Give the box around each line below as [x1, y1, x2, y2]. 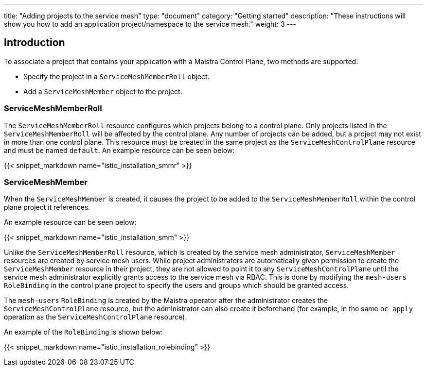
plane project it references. [4, 203, 90, 212]
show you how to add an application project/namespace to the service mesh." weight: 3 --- [4, 20, 296, 28]
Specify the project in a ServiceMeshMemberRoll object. [23, 72, 210, 81]
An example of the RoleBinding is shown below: [4, 328, 163, 336]
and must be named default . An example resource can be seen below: [4, 146, 235, 154]
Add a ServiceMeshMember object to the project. [23, 87, 182, 96]
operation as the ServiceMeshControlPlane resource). [4, 313, 187, 321]
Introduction [4, 36, 65, 49]
